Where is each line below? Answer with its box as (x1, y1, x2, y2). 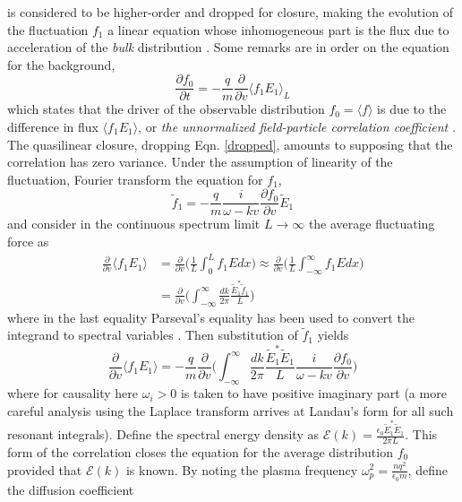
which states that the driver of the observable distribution (7, 100, 325, 118)
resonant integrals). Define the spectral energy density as (7, 425, 319, 444)
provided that (7, 460, 82, 479)
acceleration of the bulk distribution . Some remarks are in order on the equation (7, 38, 449, 56)
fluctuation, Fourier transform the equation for (7, 169, 263, 188)
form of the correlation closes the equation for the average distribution (7, 442, 393, 461)
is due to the (377, 100, 447, 118)
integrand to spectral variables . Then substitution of (7, 325, 298, 344)
